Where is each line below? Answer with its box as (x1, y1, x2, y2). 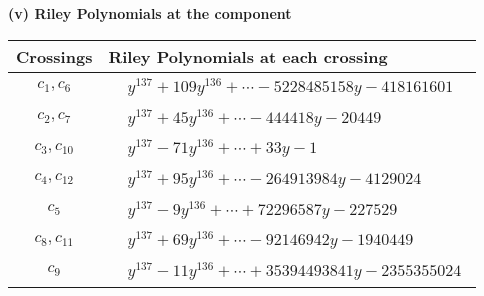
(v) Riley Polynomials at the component (8, 3, 292, 23)
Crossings (16, 44, 93, 68)
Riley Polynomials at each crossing (108, 44, 388, 68)
